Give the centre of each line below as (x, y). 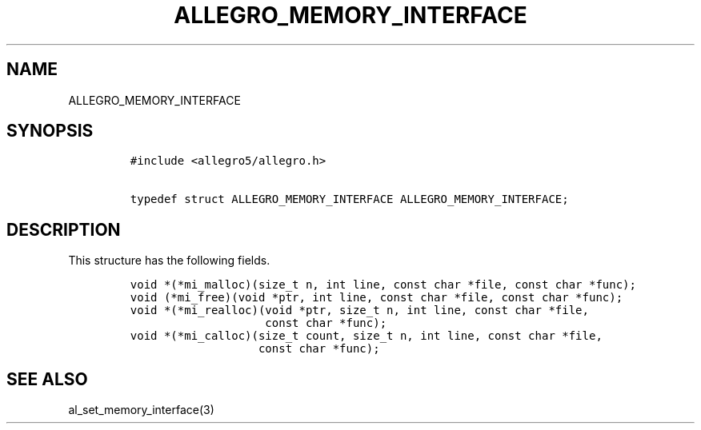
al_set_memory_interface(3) (141, 410)
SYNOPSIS (50, 131)
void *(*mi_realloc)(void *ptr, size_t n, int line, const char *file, (359, 311)
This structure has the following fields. (169, 261)
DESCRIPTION (64, 229)
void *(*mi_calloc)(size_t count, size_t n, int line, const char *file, (366, 336)
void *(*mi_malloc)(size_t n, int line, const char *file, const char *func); (383, 285)
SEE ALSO (47, 379)
